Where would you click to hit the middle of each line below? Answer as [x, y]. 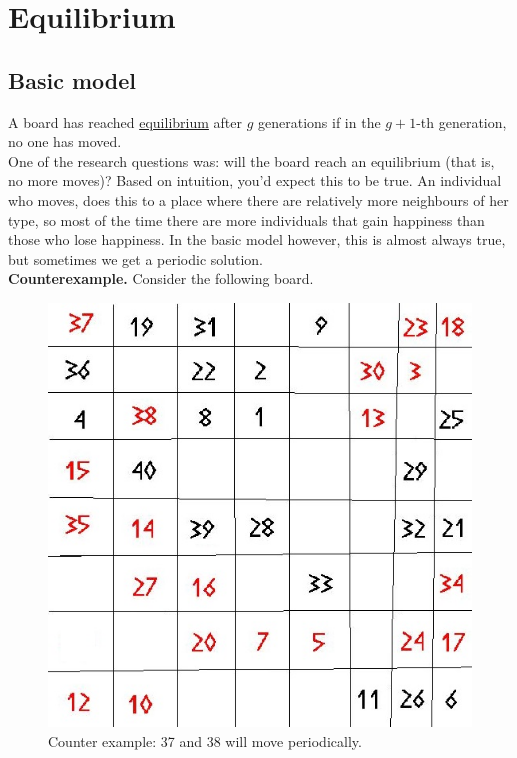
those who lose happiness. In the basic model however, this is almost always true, [257, 239]
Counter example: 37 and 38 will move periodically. [205, 740]
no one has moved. [65, 141]
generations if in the [319, 121]
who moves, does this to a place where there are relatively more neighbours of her [258, 199]
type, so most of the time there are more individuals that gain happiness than [246, 219]
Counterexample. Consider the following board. [161, 278]
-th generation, [461, 121]
